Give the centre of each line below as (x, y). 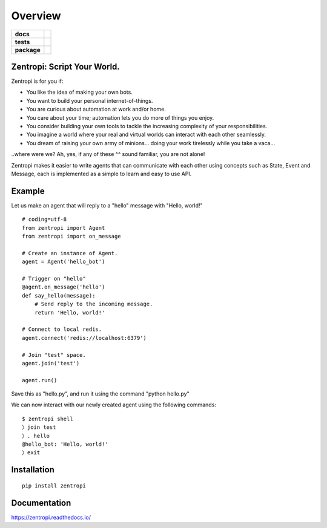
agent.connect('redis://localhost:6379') (84, 338)
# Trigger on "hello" (54, 279)
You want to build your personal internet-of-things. (90, 100)
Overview (36, 16)
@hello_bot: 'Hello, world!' (65, 444)
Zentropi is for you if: (37, 81)
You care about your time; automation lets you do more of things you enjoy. (120, 117)
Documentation (41, 503)
